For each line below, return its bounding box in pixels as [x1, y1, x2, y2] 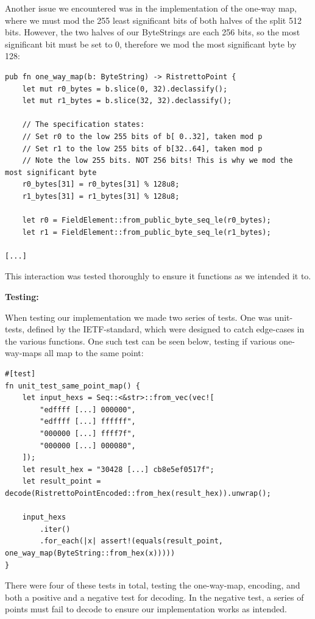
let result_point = [22, 477, 101, 486]
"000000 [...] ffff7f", [40, 429, 136, 438]
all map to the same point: [44, 346, 144, 359]
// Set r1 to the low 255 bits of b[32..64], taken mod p [22, 144, 263, 153]
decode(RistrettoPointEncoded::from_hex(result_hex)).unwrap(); [5, 488, 271, 498]
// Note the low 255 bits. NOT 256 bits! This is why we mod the [22, 156, 293, 165]
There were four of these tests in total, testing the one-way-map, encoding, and [5, 579, 300, 592]
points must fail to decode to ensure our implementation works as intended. [5, 603, 287, 615]
